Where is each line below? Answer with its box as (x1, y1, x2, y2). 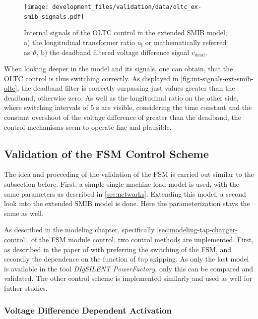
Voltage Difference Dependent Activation (4, 304, 172, 316)
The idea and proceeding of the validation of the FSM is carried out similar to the (4, 169, 254, 179)
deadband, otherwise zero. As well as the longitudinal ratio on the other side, (4, 92, 239, 103)
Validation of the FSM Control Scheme (4, 146, 209, 161)
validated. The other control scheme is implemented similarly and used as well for (4, 273, 253, 283)
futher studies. (4, 282, 48, 293)
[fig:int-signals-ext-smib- (181, 73, 254, 83)
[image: (24, 3, 49, 10)
